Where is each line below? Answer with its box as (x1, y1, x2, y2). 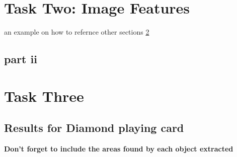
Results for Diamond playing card (4, 120, 184, 135)
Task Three (4, 85, 84, 106)
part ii (4, 51, 37, 67)
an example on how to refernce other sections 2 (4, 27, 149, 37)
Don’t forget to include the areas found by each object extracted (4, 143, 233, 154)
